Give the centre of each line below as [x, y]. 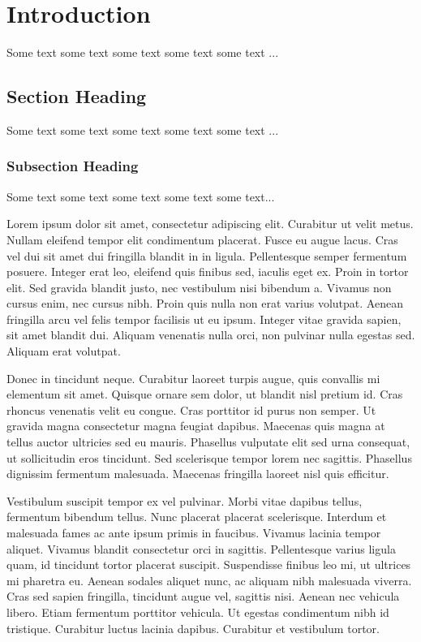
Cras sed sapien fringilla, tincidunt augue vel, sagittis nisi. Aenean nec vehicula [203, 596]
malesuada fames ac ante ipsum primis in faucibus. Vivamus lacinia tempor [194, 533]
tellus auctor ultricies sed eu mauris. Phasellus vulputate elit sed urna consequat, [208, 442]
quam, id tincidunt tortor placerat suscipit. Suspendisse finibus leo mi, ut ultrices [209, 564]
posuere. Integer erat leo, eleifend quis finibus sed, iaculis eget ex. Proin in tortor [208, 271]
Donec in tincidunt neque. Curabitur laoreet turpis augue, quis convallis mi [193, 378]
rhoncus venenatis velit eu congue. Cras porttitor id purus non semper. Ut [191, 409]
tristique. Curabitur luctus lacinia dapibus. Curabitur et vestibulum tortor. [193, 628]
